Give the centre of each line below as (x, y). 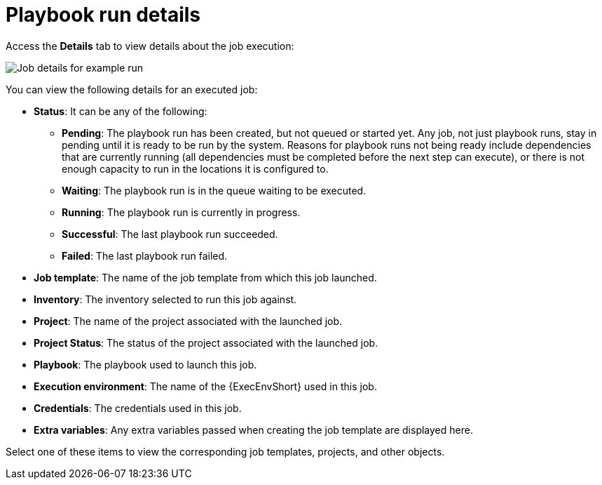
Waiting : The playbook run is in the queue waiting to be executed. (214, 190)
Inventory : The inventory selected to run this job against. (165, 299)
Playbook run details (103, 15)
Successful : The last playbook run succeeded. (170, 234)
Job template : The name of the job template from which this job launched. (205, 277)
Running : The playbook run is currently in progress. (181, 212)
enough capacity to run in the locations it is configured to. (195, 168)
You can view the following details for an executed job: (132, 89)
